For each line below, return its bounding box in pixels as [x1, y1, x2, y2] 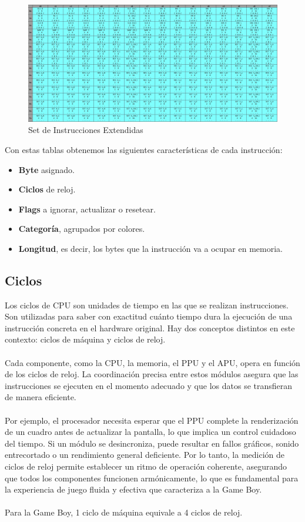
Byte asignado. [18, 163, 75, 175]
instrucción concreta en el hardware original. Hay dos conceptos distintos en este [5, 321, 295, 334]
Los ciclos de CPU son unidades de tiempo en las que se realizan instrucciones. [5, 298, 289, 311]
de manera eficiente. [5, 391, 76, 403]
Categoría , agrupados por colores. [18, 222, 145, 235]
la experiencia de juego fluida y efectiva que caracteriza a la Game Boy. [5, 483, 262, 496]
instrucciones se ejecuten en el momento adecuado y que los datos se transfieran [5, 379, 293, 391]
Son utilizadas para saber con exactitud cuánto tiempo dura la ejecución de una [5, 310, 293, 322]
